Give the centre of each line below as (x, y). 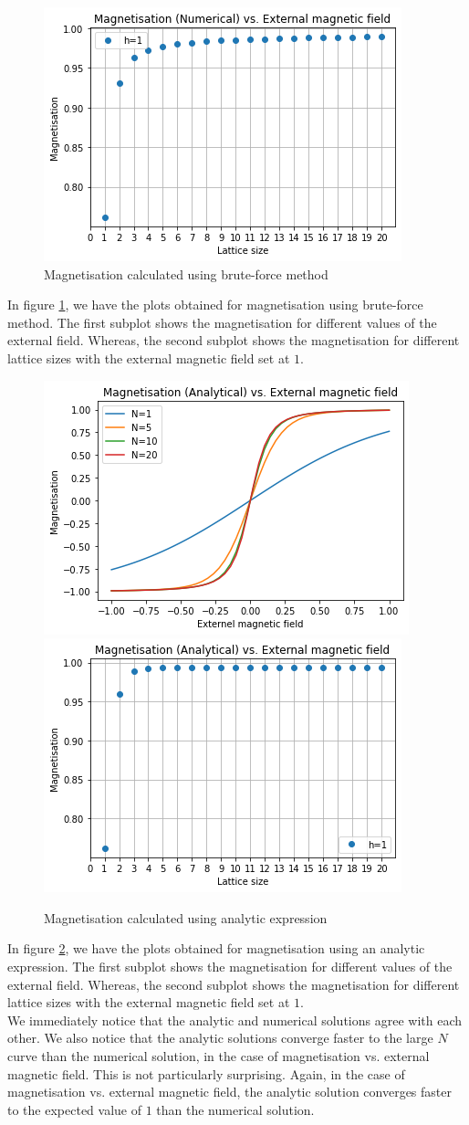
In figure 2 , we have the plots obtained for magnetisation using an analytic (216, 948)
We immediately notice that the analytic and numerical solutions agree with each (234, 1020)
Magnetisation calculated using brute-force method (186, 273)
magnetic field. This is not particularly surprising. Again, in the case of (206, 1073)
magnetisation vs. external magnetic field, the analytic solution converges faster (229, 1092)
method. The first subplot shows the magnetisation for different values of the (222, 322)
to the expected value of (74, 1109)
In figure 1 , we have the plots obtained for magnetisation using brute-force (215, 305)
